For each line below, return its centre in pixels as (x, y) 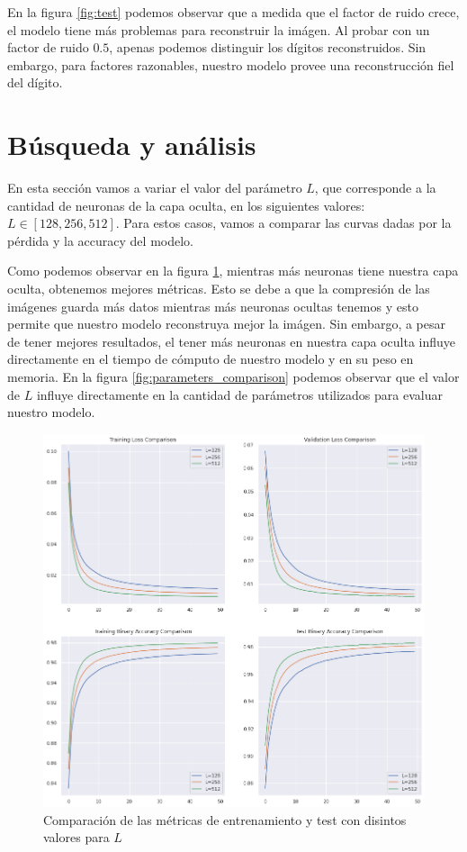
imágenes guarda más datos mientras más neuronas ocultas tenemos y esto (213, 306)
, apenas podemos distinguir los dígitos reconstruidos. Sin (268, 47)
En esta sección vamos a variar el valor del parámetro (155, 188)
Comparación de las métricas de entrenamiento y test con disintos (225, 819)
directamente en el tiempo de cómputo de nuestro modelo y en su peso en (211, 359)
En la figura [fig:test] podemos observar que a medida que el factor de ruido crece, (233, 12)
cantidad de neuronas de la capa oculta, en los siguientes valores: (186, 205)
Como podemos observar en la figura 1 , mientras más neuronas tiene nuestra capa (233, 271)
